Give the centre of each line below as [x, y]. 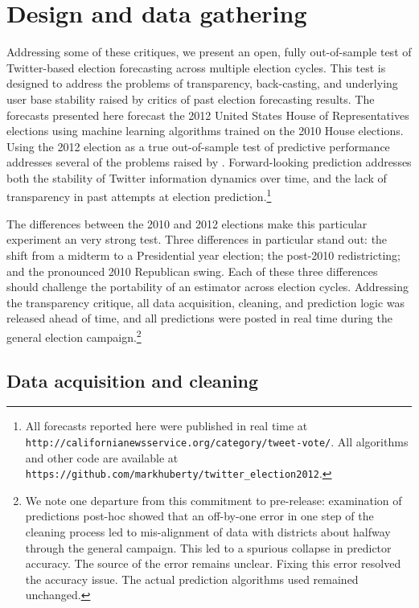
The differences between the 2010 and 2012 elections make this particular [187, 223]
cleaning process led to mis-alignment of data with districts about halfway [208, 532]
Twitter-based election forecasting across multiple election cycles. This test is [196, 67]
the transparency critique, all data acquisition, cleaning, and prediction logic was [206, 302]
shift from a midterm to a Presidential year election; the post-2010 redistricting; [203, 255]
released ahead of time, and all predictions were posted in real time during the [199, 318]
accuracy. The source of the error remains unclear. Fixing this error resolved [213, 563]
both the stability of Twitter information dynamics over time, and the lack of [197, 177]
